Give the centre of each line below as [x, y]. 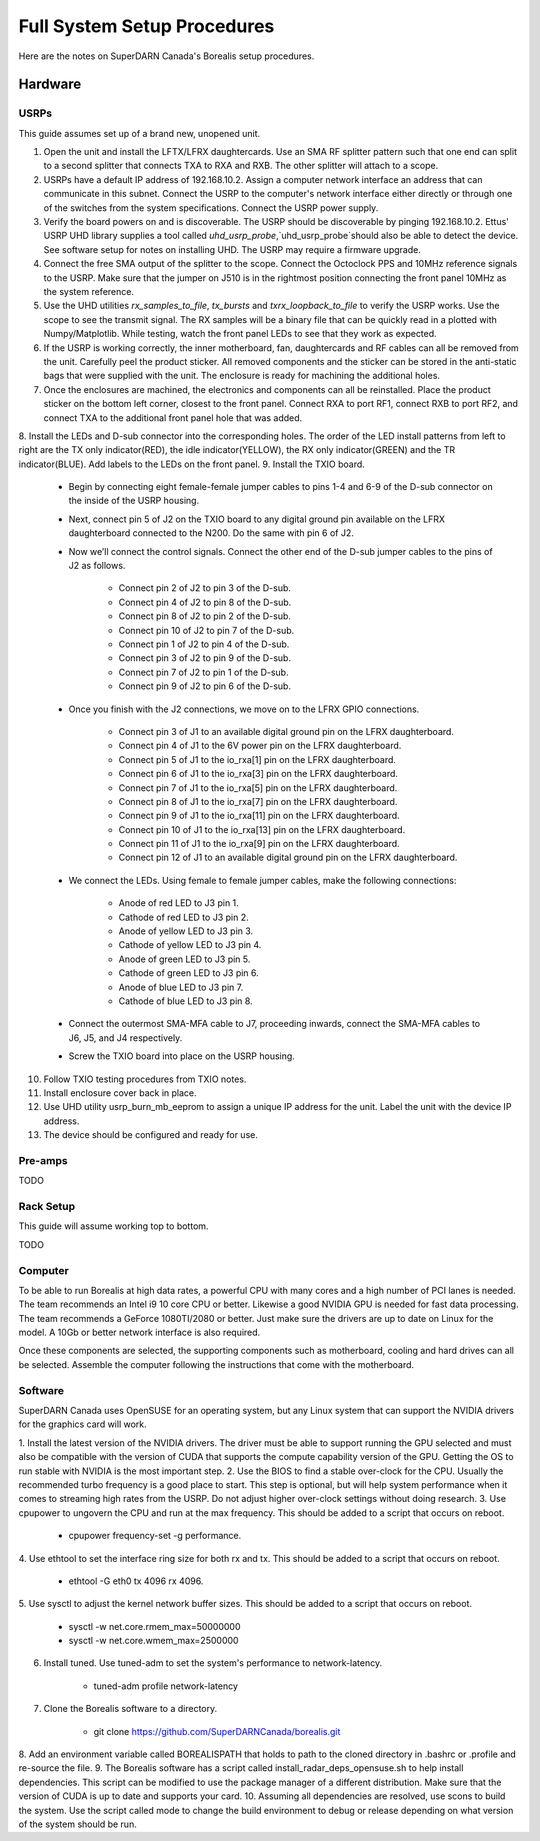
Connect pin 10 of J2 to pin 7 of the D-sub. [206, 630]
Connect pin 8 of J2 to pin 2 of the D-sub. [205, 616]
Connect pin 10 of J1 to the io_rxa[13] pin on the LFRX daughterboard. [262, 829]
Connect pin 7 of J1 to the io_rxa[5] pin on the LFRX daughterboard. [258, 787]
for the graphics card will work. [82, 1424]
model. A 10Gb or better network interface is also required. [139, 1332]
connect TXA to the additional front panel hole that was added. [173, 417]
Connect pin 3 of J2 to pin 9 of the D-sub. [205, 658]
